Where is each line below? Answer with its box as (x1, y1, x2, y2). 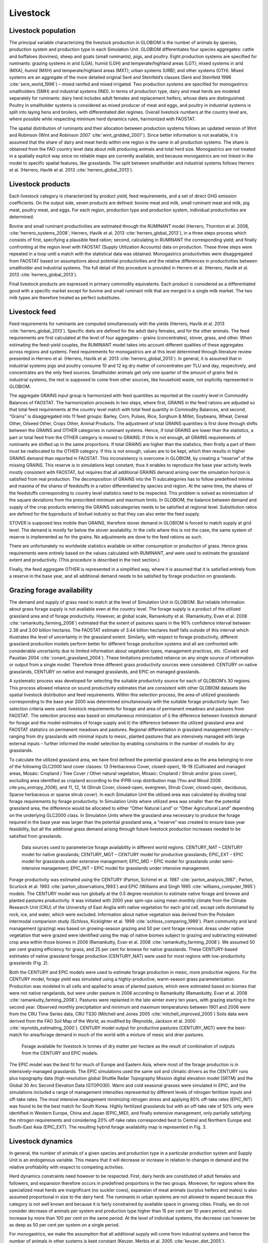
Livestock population (9, 26, 76, 35)
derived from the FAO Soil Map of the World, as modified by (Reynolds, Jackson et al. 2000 (9, 1018, 196, 1024)
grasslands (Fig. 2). (9, 960, 49, 966)
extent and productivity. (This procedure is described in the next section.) (9, 557, 160, 563)
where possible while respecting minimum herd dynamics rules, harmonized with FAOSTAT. (9, 116, 196, 122)
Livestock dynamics (9, 1137, 73, 1146)
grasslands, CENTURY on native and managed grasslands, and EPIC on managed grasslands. (9, 669, 201, 675)
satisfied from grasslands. (9, 833, 63, 839)
